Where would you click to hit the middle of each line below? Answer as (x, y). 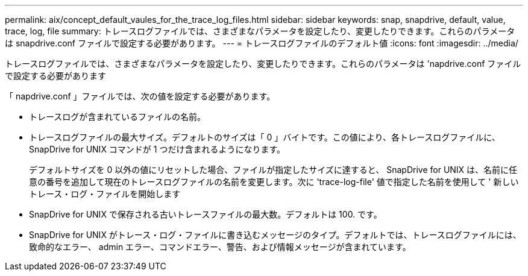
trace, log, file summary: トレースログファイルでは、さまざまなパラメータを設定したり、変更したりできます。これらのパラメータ (260, 31)
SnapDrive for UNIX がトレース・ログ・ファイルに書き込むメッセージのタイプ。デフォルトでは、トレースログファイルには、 (275, 235)
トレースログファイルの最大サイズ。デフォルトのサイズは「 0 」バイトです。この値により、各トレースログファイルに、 (265, 137)
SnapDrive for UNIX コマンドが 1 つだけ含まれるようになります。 (157, 149)
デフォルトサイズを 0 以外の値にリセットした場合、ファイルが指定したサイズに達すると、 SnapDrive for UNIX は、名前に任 (273, 170)
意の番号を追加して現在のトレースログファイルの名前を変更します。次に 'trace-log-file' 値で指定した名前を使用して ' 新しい (274, 182)
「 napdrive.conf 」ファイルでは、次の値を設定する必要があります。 (140, 96)
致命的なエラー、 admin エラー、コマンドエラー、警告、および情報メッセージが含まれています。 (220, 247)
